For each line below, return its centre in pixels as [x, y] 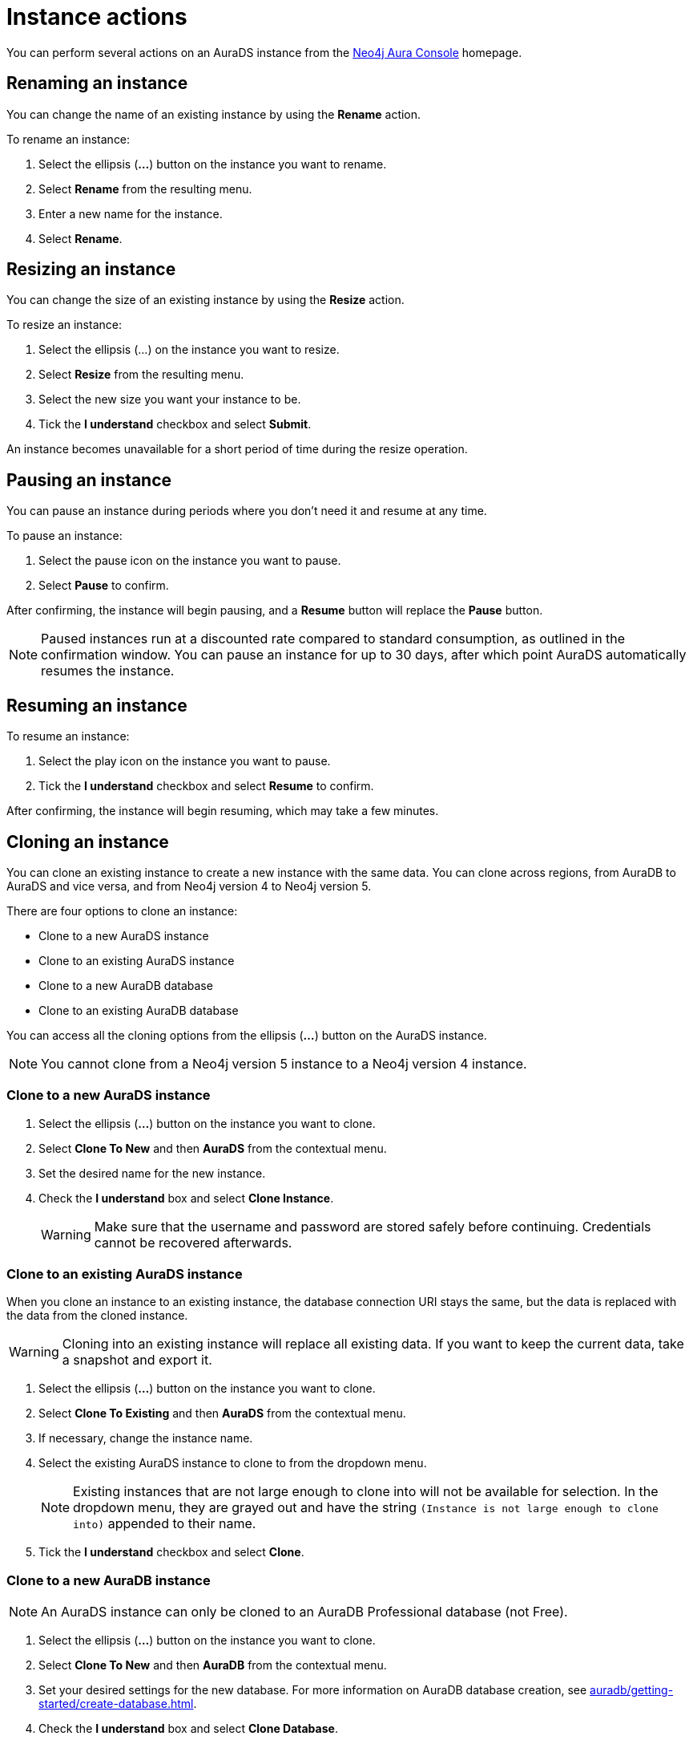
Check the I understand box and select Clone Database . [188, 1729]
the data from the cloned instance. [97, 1316]
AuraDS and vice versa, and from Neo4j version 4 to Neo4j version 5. [189, 886]
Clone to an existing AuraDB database [139, 1010]
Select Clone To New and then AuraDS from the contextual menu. [213, 1148]
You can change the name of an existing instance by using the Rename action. [214, 114]
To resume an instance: [68, 736]
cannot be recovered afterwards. [193, 1242]
